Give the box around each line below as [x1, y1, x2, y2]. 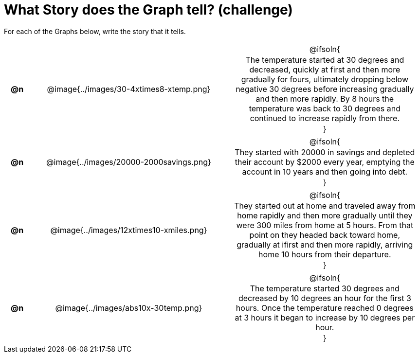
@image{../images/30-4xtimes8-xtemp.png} [47, 84, 211, 94]
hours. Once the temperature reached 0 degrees [236, 303, 414, 313]
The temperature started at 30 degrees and [245, 54, 404, 65]
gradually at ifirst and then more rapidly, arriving [237, 239, 413, 250]
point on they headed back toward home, [249, 230, 401, 240]
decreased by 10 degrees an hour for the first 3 [238, 293, 411, 303]
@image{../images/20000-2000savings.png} [46, 157, 211, 167]
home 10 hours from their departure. [258, 249, 391, 259]
